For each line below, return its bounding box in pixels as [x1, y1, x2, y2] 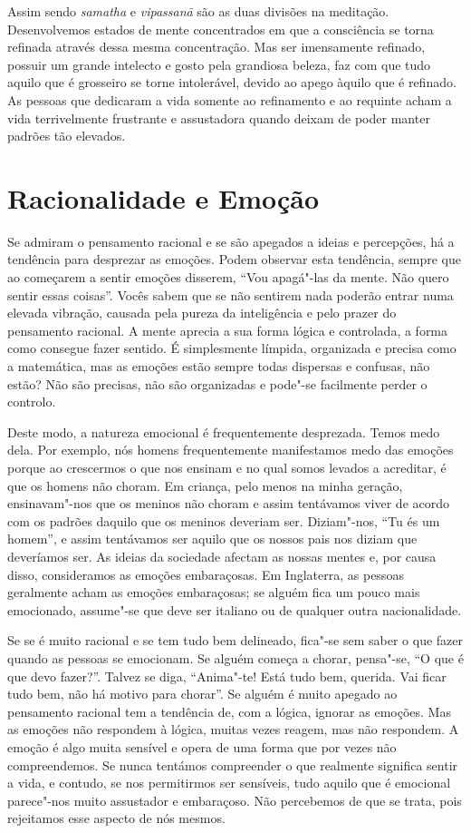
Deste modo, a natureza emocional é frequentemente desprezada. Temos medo [7, 422, 440, 441]
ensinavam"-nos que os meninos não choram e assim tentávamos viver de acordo [7, 494, 450, 513]
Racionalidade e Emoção [7, 179, 320, 216]
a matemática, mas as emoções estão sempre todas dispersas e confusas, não [7, 357, 430, 376]
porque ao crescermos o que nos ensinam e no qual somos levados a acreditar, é [7, 458, 447, 476]
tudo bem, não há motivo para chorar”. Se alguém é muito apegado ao [7, 684, 398, 703]
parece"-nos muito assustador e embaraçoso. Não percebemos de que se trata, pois [7, 790, 462, 809]
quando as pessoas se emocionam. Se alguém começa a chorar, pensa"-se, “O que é [7, 648, 464, 667]
